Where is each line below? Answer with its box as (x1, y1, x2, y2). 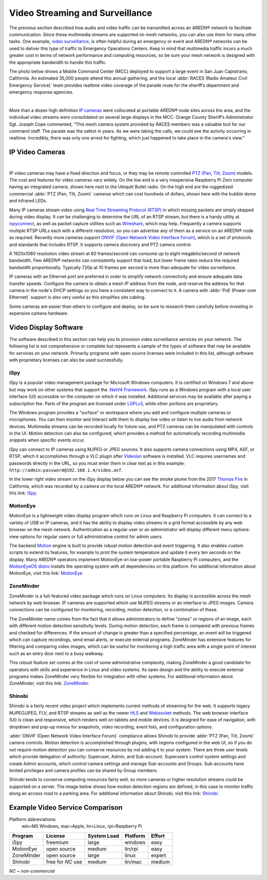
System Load (87, 832, 120, 839)
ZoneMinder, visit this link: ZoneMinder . (9, 681, 90, 686)
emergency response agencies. (9, 89, 74, 95)
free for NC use (46, 858, 83, 865)
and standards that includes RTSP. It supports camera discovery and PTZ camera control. (9, 242, 192, 247)
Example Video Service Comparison (9, 803, 123, 812)
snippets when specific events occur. (9, 437, 86, 443)
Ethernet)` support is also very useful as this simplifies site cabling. (9, 294, 146, 300)
